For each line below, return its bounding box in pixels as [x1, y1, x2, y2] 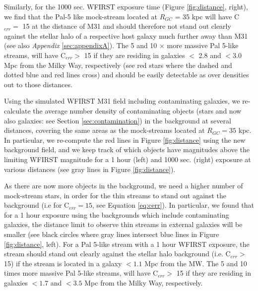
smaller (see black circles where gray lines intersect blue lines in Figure [4, 229, 219, 239]
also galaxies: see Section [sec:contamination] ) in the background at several [4, 115, 231, 125]
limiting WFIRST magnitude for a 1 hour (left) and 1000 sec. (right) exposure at [4, 154, 251, 164]
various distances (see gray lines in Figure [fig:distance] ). [4, 164, 176, 174]
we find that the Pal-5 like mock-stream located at [4, 11, 158, 21]
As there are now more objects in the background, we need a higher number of [4, 180, 243, 191]
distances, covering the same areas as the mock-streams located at [4, 125, 205, 135]
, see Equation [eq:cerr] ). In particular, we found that [92, 200, 255, 210]
